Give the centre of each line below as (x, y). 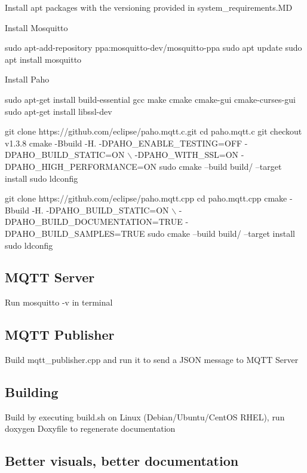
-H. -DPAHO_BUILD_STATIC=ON (100, 210)
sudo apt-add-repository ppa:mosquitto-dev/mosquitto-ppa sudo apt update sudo (153, 48)
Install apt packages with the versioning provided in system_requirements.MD (149, 7)
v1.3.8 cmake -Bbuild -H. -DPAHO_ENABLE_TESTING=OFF (124, 143)
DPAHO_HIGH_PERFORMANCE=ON (81, 166)
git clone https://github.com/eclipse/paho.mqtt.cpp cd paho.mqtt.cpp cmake (146, 198)
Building (32, 392)
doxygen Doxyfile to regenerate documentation (90, 428)
